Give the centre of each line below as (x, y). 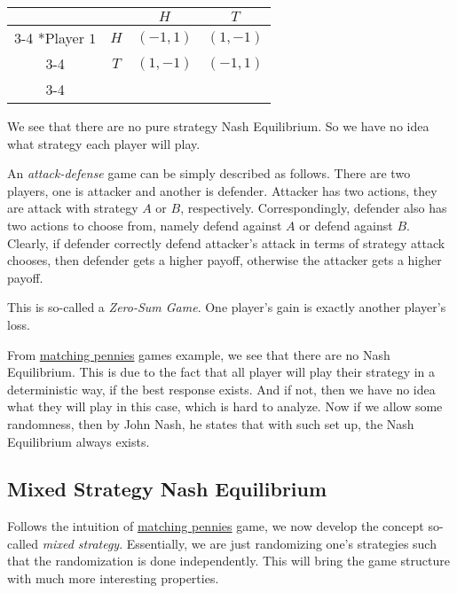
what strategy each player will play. (104, 143)
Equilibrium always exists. (79, 441)
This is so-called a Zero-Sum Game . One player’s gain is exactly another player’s (227, 307)
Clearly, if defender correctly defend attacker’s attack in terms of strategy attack (226, 242)
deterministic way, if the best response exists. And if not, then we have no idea (221, 389)
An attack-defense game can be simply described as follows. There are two (209, 173)
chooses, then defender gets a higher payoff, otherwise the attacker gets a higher (225, 260)
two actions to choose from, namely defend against (145, 225)
